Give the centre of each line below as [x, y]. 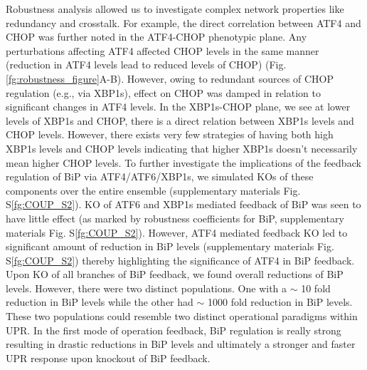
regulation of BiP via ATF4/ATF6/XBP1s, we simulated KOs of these [160, 176]
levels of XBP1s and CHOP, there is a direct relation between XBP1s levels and [180, 120]
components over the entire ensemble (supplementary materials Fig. [153, 190]
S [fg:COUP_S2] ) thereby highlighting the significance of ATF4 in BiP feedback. [180, 260]
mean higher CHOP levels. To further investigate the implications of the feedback [183, 162]
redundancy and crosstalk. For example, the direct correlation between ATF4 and [183, 22]
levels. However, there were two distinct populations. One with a [147, 288]
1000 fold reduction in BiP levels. [280, 302]
